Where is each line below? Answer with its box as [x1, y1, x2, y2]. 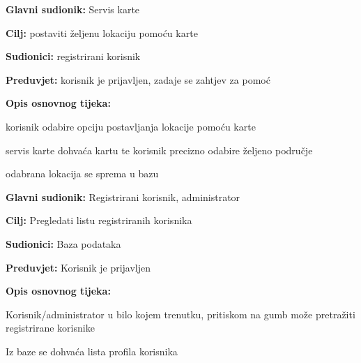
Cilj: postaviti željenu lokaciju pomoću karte [6, 25, 198, 40]
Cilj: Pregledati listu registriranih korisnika [6, 213, 192, 228]
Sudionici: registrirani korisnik [6, 49, 141, 64]
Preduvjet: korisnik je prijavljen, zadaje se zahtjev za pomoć [6, 72, 270, 87]
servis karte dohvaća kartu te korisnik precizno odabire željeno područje [6, 142, 313, 157]
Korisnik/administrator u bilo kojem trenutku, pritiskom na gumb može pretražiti [6, 306, 355, 321]
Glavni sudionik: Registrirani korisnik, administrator [6, 189, 240, 204]
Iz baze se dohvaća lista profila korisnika [6, 343, 178, 358]
